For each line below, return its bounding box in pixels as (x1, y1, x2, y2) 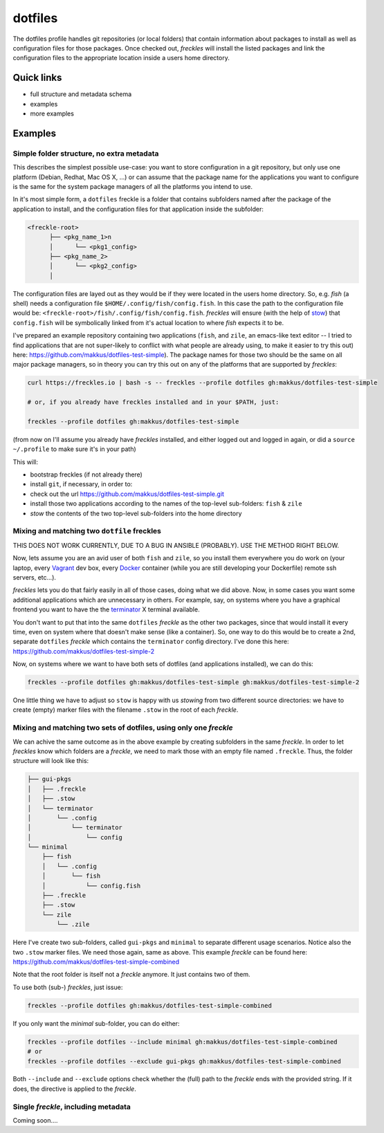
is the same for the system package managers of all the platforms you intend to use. (12, 182, 253, 190)
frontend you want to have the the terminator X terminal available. (12, 605, 200, 614)
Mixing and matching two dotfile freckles (12, 526, 162, 536)
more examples (30, 109, 74, 118)
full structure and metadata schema (30, 90, 132, 98)
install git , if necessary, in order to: (30, 480, 133, 488)
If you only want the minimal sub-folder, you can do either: (12, 1019, 180, 1027)
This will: (12, 457, 38, 466)
